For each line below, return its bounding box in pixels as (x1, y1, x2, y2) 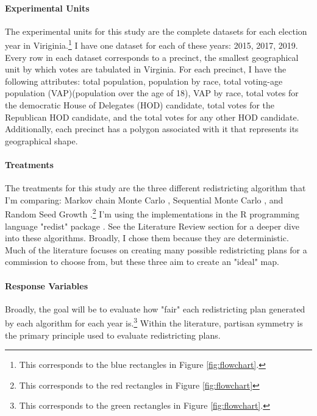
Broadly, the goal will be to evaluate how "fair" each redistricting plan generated (5, 302, 305, 315)
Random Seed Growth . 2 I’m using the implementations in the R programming (5, 206, 300, 220)
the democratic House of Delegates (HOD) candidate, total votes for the (5, 99, 275, 111)
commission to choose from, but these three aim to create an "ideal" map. (5, 255, 279, 268)
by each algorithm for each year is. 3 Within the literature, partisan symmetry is (5, 315, 303, 330)
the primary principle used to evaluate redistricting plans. (5, 328, 221, 341)
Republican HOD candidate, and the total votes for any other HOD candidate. (5, 110, 299, 123)
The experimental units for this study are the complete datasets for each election (5, 24, 307, 37)
